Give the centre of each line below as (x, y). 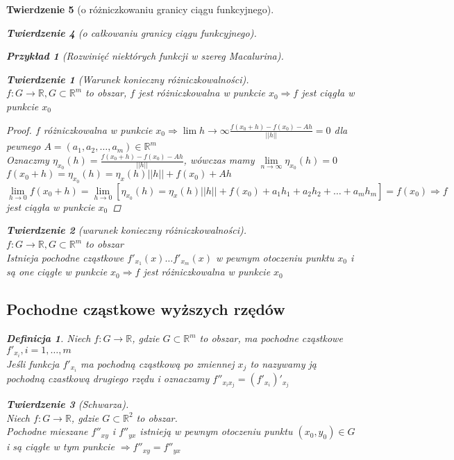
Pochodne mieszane (47, 431)
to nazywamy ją (283, 363)
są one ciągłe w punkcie (57, 272)
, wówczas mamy (219, 160)
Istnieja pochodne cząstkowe (65, 257)
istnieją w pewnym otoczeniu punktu (216, 431)
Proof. (19, 129)
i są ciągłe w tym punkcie (60, 446)
